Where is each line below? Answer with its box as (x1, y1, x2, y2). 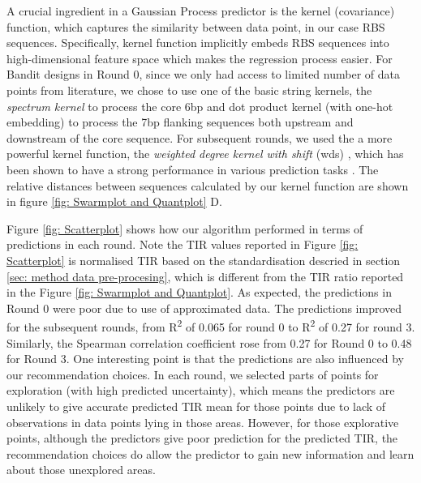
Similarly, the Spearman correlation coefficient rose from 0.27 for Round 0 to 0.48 (6, 334, 412, 351)
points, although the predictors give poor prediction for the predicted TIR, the (6, 430, 398, 447)
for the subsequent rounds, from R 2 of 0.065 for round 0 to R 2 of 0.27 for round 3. (6, 316, 415, 335)
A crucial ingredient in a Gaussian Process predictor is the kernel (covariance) (6, 2, 395, 19)
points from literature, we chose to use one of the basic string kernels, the (6, 81, 372, 98)
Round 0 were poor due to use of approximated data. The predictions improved (6, 299, 402, 316)
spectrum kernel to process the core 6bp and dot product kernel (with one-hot (6, 97, 393, 114)
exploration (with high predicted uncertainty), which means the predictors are (6, 382, 395, 399)
